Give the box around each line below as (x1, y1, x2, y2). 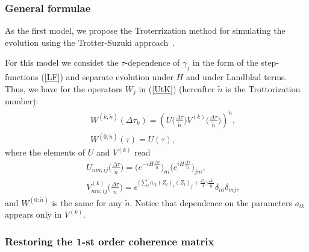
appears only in (5, 208, 62, 221)
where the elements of (5, 146, 86, 159)
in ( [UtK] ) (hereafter (139, 82, 215, 95)
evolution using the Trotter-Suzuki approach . (5, 36, 175, 48)
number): (5, 95, 39, 107)
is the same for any (52, 196, 122, 209)
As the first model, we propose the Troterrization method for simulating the (5, 24, 286, 37)
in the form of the (192, 56, 258, 69)
